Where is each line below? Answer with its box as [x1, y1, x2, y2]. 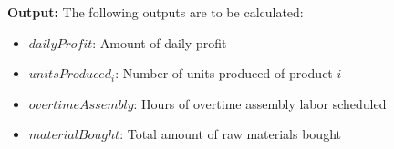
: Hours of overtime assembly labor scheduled [133, 94, 387, 113]
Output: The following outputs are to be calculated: [7, 3, 304, 21]
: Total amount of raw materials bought [119, 124, 341, 144]
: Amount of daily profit [92, 33, 227, 52]
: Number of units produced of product [115, 64, 333, 83]
